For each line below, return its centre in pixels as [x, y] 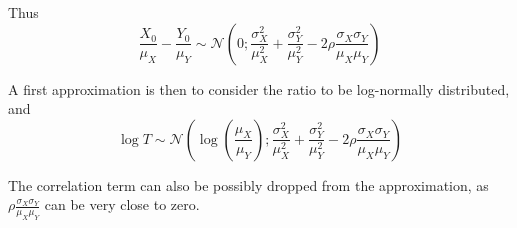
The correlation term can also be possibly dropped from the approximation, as [248, 184]
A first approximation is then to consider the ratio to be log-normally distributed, [259, 88]
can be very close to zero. [122, 204]
